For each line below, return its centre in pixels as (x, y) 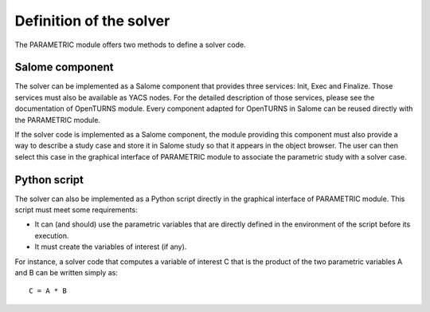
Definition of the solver (92, 21)
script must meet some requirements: (76, 210)
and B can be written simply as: (66, 273)
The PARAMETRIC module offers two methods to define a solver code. (130, 45)
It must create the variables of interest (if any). (111, 247)
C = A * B (48, 291)
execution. (52, 235)
